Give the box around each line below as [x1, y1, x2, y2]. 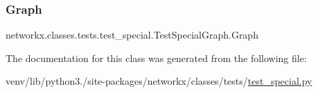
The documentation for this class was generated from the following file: [6, 50, 307, 65]
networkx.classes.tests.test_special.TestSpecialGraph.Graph [6, 28, 258, 42]
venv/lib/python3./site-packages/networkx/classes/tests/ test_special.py [6, 74, 312, 88]
